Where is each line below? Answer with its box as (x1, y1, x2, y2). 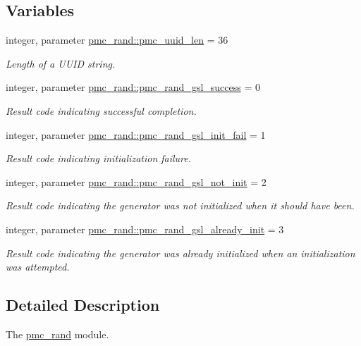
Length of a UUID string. (6, 56, 116, 70)
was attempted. (6, 259, 70, 274)
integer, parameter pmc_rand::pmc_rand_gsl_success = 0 (6, 80, 260, 94)
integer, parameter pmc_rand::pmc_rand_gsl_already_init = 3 (6, 221, 284, 236)
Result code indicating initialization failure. (6, 151, 192, 166)
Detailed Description (6, 294, 160, 316)
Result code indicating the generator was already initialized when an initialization (6, 245, 355, 260)
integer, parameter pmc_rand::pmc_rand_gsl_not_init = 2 (6, 174, 267, 189)
